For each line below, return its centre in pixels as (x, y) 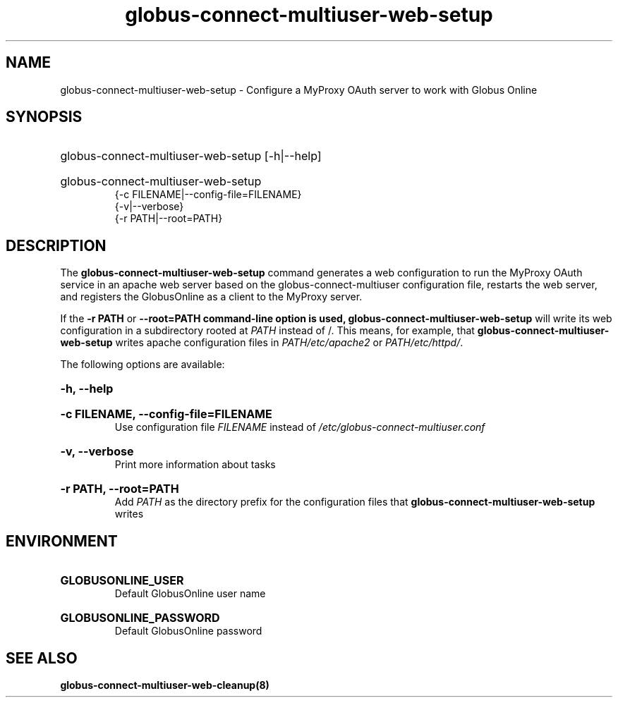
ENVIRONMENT (62, 541)
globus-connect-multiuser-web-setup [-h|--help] (191, 156)
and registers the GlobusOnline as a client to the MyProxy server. (211, 297)
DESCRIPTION (56, 245)
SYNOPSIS (44, 117)
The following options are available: (143, 365)
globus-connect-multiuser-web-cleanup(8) (165, 685)
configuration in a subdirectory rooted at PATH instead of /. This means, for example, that (267, 331)
